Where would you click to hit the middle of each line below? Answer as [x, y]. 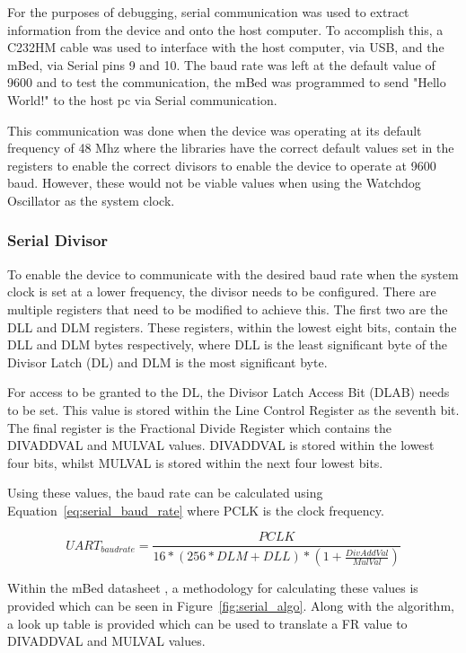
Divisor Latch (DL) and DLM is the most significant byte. [167, 362]
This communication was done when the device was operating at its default [215, 130]
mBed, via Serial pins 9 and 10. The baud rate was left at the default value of [221, 64]
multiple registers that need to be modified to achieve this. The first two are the [228, 309]
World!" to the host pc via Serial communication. [142, 99]
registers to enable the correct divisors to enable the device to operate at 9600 [222, 165]
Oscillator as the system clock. [91, 200]
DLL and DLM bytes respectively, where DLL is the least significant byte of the [228, 344]
